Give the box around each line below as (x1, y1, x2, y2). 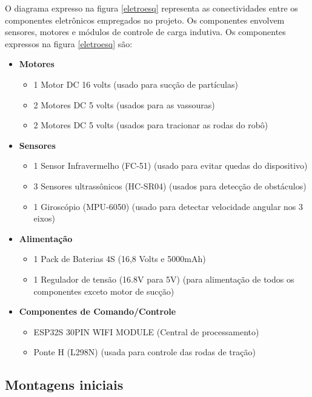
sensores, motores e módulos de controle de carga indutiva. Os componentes (5, 25, 286, 38)
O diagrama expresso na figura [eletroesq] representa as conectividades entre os (5, 2, 298, 14)
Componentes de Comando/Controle (19, 305, 176, 318)
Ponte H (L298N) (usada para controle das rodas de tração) (33, 346, 256, 358)
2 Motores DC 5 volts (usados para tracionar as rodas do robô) (33, 119, 268, 131)
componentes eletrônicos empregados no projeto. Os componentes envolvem (5, 13, 285, 26)
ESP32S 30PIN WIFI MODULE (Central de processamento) (33, 325, 259, 338)
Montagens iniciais (5, 375, 124, 394)
